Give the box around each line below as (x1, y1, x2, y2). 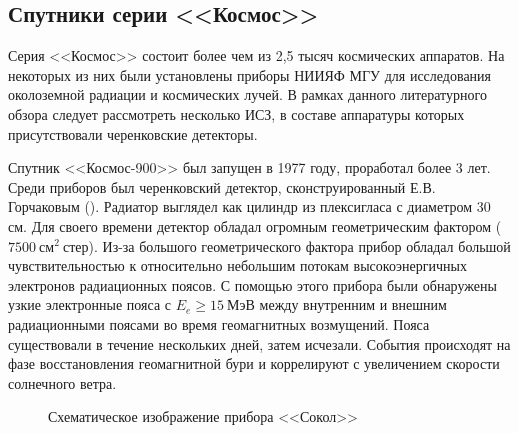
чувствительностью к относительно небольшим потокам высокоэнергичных (8, 255, 467, 276)
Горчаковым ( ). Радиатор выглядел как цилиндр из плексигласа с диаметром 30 (8, 196, 491, 217)
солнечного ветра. (8, 372, 117, 393)
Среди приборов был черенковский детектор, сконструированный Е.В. (8, 176, 436, 197)
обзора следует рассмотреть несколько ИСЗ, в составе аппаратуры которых (8, 103, 465, 124)
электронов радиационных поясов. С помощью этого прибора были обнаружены (8, 274, 497, 295)
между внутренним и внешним (259, 294, 447, 315)
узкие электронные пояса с (8, 294, 171, 315)
